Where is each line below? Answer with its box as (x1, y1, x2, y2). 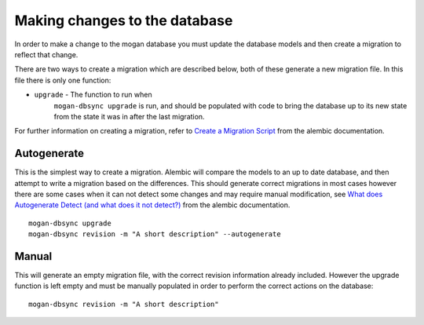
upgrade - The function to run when (34, 90, 152, 100)
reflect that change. (14, 49, 79, 59)
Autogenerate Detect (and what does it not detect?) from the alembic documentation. (14, 200, 291, 210)
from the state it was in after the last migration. (53, 111, 205, 121)
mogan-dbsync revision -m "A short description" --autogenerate (28, 230, 282, 239)
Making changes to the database (14, 12, 233, 29)
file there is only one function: (14, 75, 111, 85)
